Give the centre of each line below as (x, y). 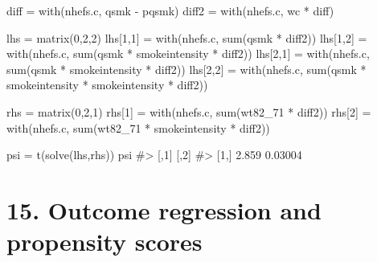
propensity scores (104, 242)
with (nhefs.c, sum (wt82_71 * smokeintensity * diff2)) (138, 127)
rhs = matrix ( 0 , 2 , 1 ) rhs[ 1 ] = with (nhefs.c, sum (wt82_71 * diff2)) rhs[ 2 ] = (189, 111)
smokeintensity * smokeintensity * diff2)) (107, 85)
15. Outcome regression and (164, 209)
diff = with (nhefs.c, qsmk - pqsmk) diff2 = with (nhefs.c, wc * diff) (170, 10)
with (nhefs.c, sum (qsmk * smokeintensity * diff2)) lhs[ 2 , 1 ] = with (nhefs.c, (188, 53)
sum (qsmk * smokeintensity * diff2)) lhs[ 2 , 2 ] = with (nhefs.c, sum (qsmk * (186, 69)
